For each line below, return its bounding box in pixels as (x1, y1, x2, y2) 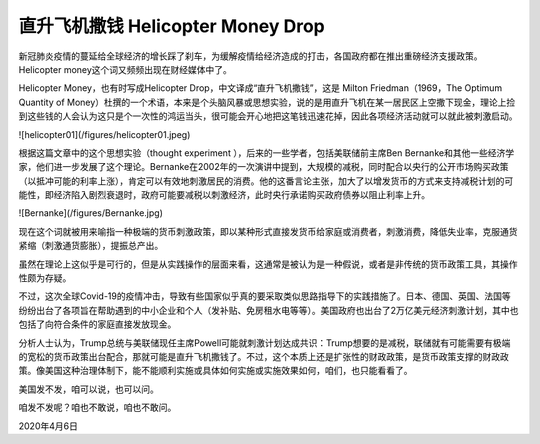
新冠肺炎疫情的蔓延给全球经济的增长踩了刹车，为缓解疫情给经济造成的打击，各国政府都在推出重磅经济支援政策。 (18, 50, 483, 62)
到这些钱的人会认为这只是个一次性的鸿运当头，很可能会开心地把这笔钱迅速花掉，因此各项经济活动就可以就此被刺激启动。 (18, 110, 518, 122)
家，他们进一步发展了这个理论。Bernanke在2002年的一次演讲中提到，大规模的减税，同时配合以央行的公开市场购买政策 (18, 161, 509, 173)
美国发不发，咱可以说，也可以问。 (18, 383, 159, 395)
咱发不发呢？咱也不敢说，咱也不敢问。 (18, 401, 177, 414)
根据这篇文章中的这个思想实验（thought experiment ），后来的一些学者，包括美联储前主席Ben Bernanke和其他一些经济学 (18, 146, 515, 159)
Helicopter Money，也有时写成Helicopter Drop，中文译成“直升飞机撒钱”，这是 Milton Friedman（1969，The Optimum (18, 82, 503, 94)
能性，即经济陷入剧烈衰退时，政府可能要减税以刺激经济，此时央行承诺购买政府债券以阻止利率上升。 (18, 189, 430, 201)
